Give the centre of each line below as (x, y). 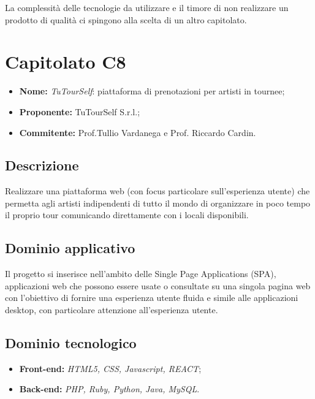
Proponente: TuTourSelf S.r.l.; (80, 111)
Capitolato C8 (66, 62)
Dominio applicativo (70, 248)
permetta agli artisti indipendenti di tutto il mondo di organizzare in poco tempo (158, 203)
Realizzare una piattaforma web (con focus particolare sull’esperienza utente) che (157, 191)
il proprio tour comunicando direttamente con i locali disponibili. (127, 215)
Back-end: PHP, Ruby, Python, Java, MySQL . (109, 389)
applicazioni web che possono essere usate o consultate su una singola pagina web (158, 285)
